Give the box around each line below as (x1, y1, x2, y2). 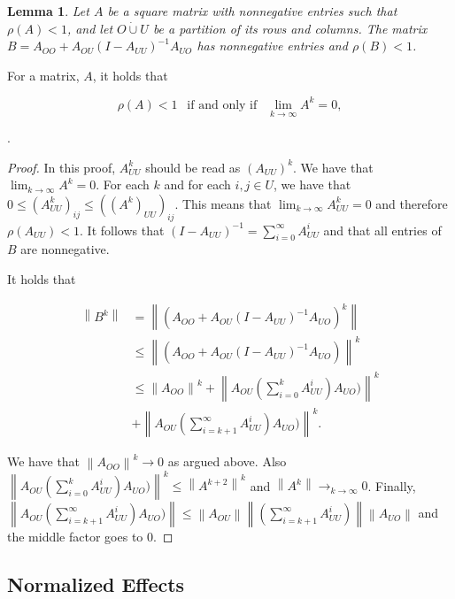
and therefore (375, 194, 448, 212)
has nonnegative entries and (197, 36, 348, 55)
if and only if (187, 98, 258, 111)
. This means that (174, 194, 272, 212)
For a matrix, (7, 65, 80, 84)
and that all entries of (323, 220, 442, 239)
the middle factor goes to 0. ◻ (7, 527, 174, 546)
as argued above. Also (167, 452, 287, 471)
